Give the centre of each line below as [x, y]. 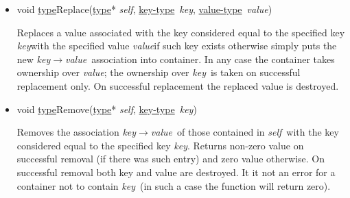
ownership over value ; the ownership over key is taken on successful [159, 72]
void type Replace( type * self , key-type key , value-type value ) [144, 9]
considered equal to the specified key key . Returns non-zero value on [160, 145]
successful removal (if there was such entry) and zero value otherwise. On [171, 159]
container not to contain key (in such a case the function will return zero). [174, 185]
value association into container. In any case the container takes [200, 59]
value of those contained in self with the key [245, 132]
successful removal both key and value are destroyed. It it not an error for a [176, 172]
